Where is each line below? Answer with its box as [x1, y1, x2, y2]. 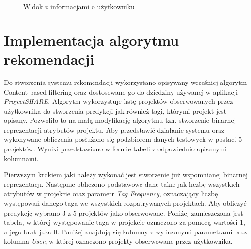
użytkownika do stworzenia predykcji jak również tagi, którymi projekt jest [4, 105, 227, 116]
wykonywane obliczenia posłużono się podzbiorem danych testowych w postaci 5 [4, 134, 242, 144]
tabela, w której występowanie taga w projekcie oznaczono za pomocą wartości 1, [4, 217, 245, 227]
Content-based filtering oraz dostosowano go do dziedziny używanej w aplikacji [4, 86, 238, 97]
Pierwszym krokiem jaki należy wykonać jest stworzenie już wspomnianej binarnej [4, 169, 248, 180]
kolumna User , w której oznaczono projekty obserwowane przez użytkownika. [4, 236, 233, 246]
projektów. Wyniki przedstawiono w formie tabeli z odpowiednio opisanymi [4, 144, 227, 154]
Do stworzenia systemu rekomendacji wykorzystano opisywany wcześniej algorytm [4, 77, 247, 87]
